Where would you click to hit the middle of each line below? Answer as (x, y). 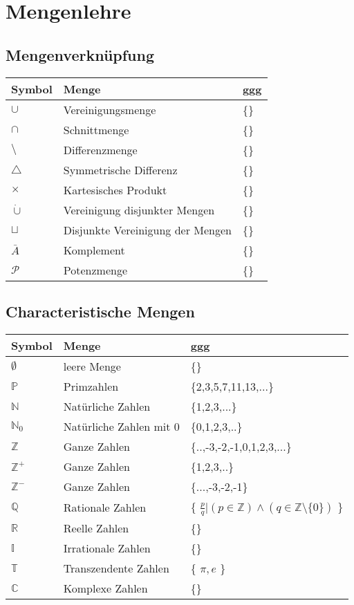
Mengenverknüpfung (80, 54)
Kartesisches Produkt (115, 189)
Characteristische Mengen (100, 311)
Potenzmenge (95, 270)
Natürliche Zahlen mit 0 (121, 426)
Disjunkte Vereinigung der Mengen (147, 230)
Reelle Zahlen (96, 528)
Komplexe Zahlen (105, 588)
